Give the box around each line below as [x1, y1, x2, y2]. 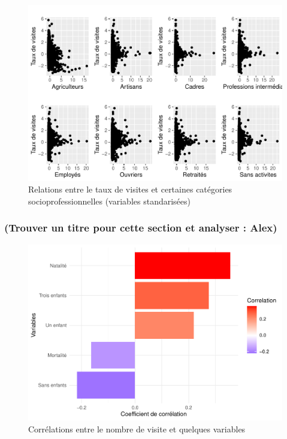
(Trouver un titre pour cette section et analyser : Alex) [4, 220, 277, 235]
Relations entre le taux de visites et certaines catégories [28, 183, 232, 196]
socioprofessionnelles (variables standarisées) [28, 194, 191, 207]
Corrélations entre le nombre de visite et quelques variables [28, 422, 246, 435]
